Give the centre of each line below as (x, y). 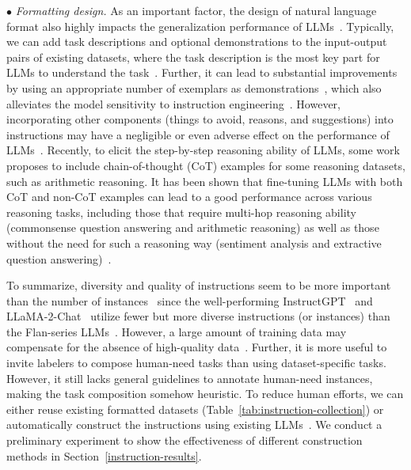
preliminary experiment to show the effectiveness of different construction (185, 440)
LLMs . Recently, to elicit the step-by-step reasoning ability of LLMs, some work (203, 150)
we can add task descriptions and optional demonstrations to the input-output (197, 42)
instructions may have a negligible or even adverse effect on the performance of (198, 134)
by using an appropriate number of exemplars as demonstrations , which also (194, 87)
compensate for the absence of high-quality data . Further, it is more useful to (197, 347)
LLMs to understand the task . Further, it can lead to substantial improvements (202, 72)
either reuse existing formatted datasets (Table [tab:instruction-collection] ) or (195, 409)
